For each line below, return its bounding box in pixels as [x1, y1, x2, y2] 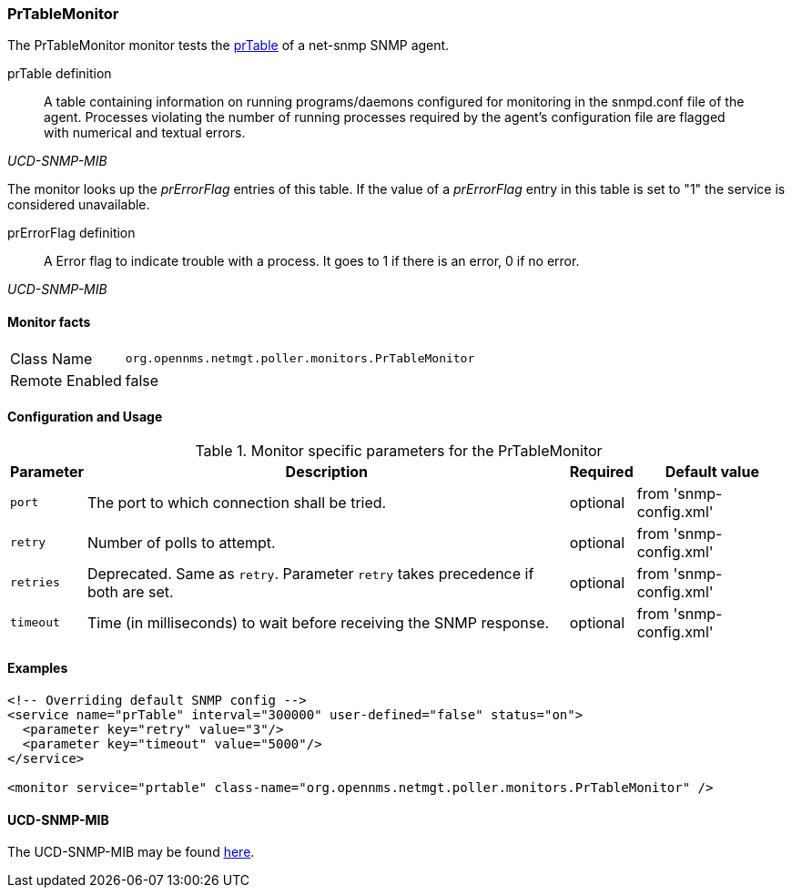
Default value [665, 462, 759, 481]
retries [10, 575, 60, 590]
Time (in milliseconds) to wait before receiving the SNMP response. [86, 613, 550, 632]
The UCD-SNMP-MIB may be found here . [7, 844, 255, 860]
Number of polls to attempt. [86, 533, 276, 552]
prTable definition [7, 66, 112, 82]
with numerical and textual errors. [44, 125, 246, 141]
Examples [7, 660, 68, 676]
